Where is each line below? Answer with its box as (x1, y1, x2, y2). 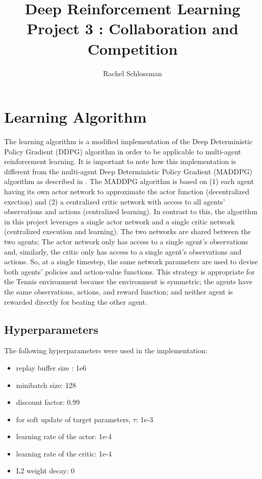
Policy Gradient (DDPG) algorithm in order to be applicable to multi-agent (4, 146, 241, 156)
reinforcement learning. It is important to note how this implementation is (4, 156, 236, 167)
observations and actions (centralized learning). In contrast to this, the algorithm (4, 206, 257, 217)
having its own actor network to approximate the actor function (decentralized (4, 186, 249, 196)
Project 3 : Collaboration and (27, 18, 239, 39)
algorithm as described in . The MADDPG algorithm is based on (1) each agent (4, 176, 254, 187)
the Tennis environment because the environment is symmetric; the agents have (4, 276, 252, 287)
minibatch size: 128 (16, 379, 76, 390)
